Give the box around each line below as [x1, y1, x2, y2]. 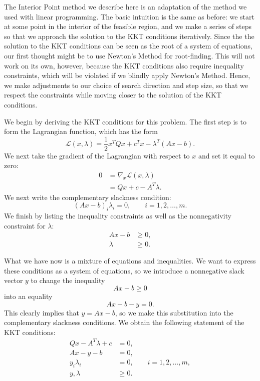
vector [4, 275, 23, 285]
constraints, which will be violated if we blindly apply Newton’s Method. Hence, [4, 70, 250, 80]
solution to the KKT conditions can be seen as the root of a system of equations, [4, 40, 252, 51]
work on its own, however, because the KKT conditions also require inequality [4, 60, 244, 70]
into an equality [4, 290, 53, 301]
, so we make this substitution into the [115, 307, 233, 317]
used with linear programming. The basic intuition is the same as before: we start [4, 11, 254, 21]
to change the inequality [31, 275, 105, 285]
